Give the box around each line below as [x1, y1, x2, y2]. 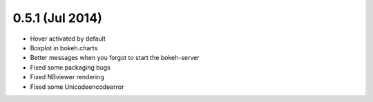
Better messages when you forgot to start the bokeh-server [30, 54, 200, 62]
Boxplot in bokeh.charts [30, 43, 98, 52]
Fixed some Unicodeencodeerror [30, 83, 124, 91]
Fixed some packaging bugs [30, 63, 111, 72]
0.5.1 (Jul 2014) [12, 10, 103, 25]
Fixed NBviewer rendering [30, 73, 104, 81]
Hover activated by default [30, 34, 106, 43]
